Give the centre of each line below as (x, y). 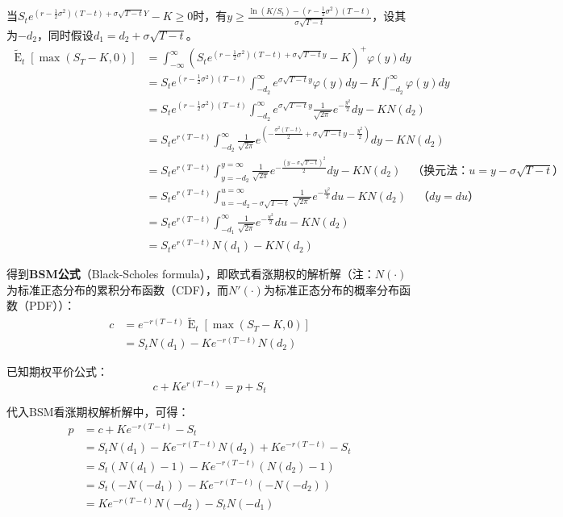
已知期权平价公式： (57, 371)
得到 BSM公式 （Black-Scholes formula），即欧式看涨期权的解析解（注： (191, 274)
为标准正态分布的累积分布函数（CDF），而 (117, 289)
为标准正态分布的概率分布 (331, 289)
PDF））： (52, 305)
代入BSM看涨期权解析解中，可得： (98, 412)
